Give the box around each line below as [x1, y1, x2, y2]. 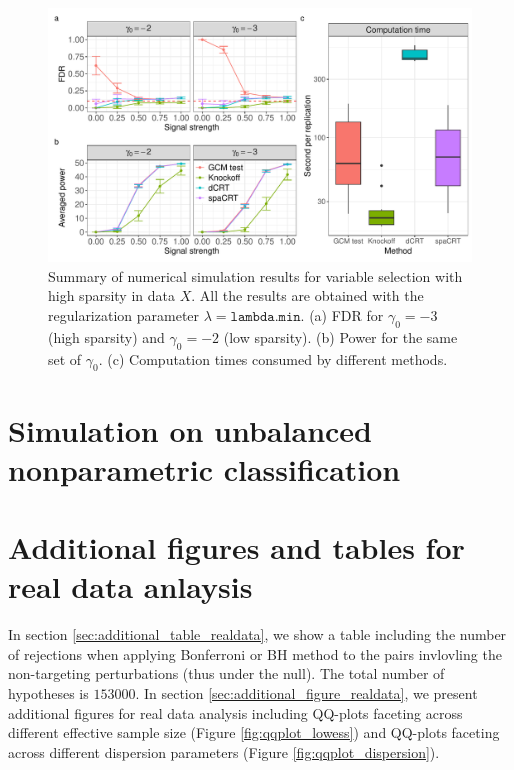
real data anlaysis [8, 566, 253, 607]
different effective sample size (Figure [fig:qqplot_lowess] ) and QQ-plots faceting [8, 722, 500, 743]
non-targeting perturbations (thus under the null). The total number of [8, 663, 445, 684]
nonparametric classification [8, 448, 401, 489]
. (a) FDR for [300, 305, 384, 326]
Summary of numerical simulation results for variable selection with [48, 265, 463, 286]
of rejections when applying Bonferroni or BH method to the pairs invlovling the [8, 643, 502, 664]
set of [48, 348, 82, 369]
